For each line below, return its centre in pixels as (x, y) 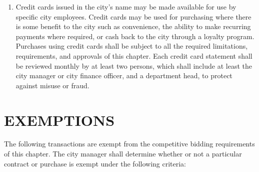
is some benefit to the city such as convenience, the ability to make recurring (133, 26)
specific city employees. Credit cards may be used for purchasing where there (133, 16)
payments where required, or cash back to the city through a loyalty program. (135, 36)
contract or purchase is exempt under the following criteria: (95, 163)
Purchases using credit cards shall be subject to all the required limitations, (132, 46)
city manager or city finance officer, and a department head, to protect (124, 75)
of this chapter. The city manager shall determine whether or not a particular (123, 154)
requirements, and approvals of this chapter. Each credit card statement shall (134, 55)
